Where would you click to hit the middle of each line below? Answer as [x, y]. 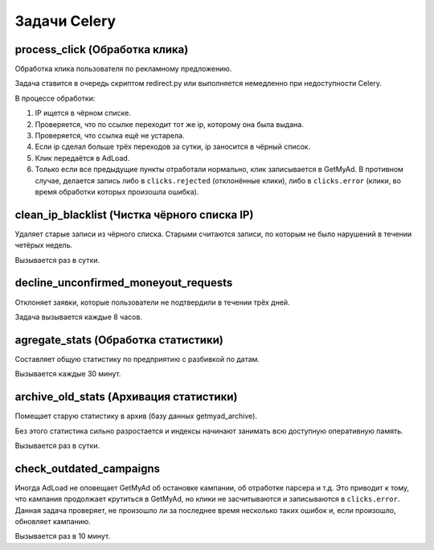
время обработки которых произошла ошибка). [117, 191]
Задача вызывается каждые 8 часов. [78, 317]
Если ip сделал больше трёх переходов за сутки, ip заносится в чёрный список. [173, 147]
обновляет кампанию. [53, 522]
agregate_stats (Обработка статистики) [119, 340]
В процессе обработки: [55, 98]
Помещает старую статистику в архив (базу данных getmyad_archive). [136, 416]
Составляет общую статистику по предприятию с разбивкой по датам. [137, 359]
